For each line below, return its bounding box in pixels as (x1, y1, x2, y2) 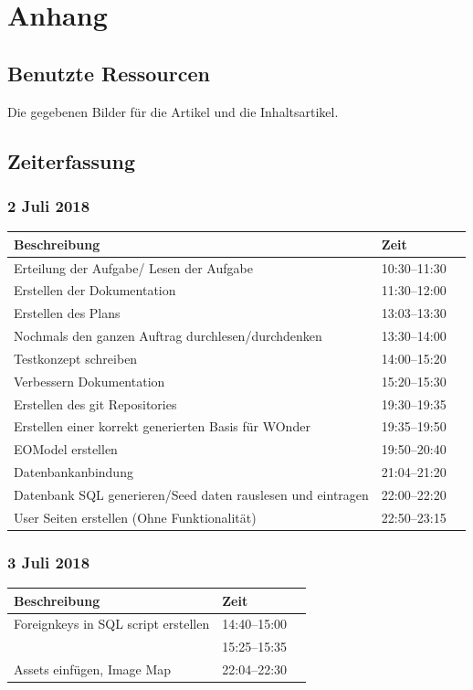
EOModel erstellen (14, 440, 118, 459)
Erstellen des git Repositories (14, 394, 177, 413)
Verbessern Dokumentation (14, 371, 165, 390)
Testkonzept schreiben (14, 348, 138, 367)
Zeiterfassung (7, 146, 136, 175)
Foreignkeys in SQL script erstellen (14, 614, 210, 633)
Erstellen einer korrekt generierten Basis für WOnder (14, 417, 310, 436)
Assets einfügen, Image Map (14, 660, 172, 679)
